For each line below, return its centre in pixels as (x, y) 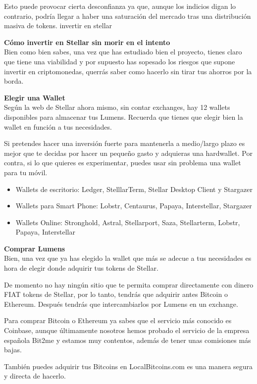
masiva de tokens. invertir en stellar (58, 25)
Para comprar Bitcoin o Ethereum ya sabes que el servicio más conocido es (118, 320)
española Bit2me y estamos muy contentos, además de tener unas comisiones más (128, 340)
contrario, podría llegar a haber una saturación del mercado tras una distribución (128, 16)
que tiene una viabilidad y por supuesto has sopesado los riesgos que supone (120, 61)
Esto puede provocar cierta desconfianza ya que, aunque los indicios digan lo (120, 6)
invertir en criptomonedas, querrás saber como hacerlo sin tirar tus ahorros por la (128, 71)
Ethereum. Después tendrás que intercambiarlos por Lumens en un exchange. (121, 304)
